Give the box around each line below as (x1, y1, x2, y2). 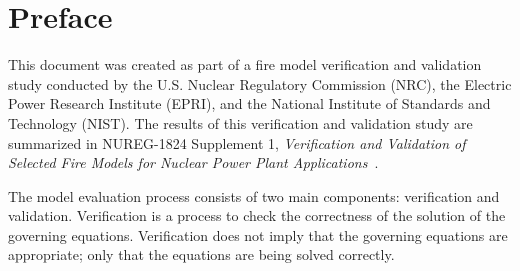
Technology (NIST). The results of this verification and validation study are (8, 112, 473, 133)
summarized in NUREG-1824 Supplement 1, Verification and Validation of (8, 132, 466, 153)
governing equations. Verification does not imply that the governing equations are (8, 224, 508, 245)
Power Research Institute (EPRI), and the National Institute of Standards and (8, 93, 491, 114)
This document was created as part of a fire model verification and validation (8, 54, 482, 75)
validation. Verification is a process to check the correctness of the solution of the (8, 205, 506, 226)
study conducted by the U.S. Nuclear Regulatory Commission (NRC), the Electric (8, 73, 512, 94)
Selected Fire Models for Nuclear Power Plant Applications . (8, 152, 379, 173)
